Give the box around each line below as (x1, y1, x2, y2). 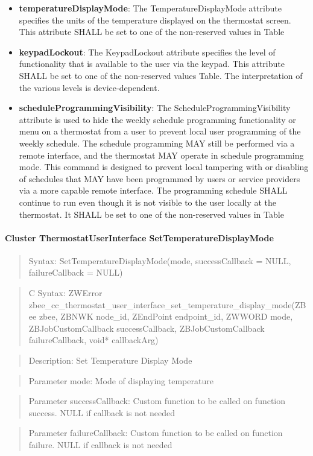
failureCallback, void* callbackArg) (28, 334, 159, 346)
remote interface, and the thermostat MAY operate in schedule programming (19, 148, 304, 161)
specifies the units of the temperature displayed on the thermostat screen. (19, 13, 291, 26)
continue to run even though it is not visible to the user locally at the (19, 195, 276, 208)
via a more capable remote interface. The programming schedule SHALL (19, 184, 288, 197)
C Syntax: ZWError (28, 287, 103, 299)
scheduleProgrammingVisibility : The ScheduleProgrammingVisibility (19, 101, 291, 114)
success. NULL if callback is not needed (28, 406, 175, 419)
